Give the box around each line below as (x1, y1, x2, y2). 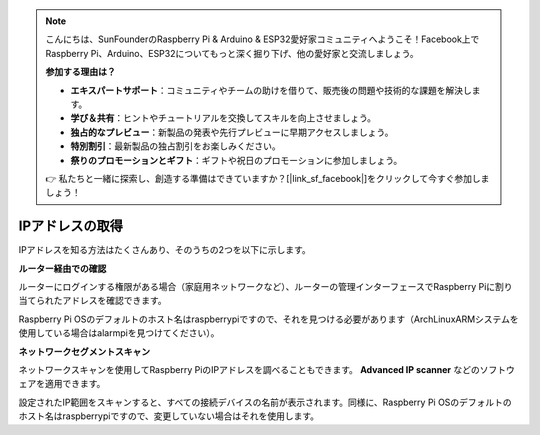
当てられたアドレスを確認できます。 (18, 295, 167, 307)
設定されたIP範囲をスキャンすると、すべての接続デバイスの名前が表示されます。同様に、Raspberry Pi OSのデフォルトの (18, 396, 512, 408)
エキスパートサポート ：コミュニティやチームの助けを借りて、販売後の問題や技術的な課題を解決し (70, 84, 472, 96)
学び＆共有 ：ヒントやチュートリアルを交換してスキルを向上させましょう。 (70, 112, 377, 124)
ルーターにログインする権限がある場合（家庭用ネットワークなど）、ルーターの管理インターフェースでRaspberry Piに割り (18, 280, 514, 292)
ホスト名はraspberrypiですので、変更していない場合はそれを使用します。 (18, 410, 320, 422)
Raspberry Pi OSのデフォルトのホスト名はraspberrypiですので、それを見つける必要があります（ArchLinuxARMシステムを (18, 313, 519, 325)
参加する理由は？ (45, 66, 116, 78)
